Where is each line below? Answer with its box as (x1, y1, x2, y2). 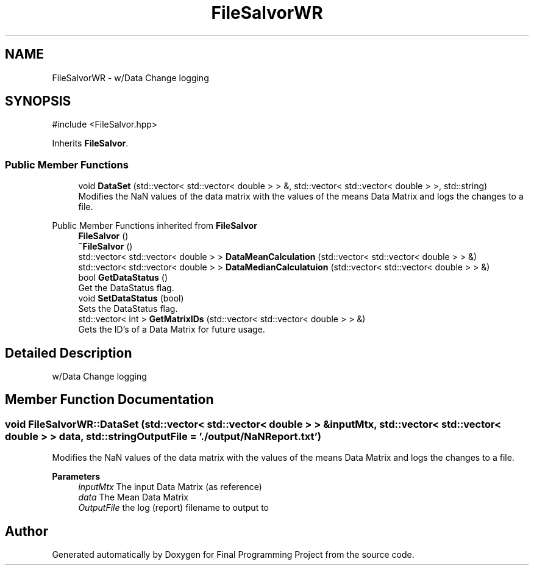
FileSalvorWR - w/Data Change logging (52, 72, 209, 83)
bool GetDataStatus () (78, 272, 168, 283)
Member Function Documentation (5, 392, 214, 408)
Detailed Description (5, 345, 132, 361)
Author (5, 523, 48, 539)
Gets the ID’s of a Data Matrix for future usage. (78, 324, 265, 335)
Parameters (52, 471, 101, 482)
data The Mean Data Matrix (78, 492, 188, 503)
